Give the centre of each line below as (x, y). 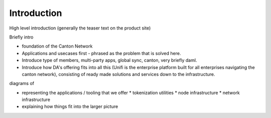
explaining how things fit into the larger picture (70, 106)
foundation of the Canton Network (57, 46)
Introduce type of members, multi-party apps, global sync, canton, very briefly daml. (109, 60)
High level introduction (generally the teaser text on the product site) (80, 28)
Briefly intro (21, 37)
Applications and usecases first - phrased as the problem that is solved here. (101, 53)
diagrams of (22, 83)
